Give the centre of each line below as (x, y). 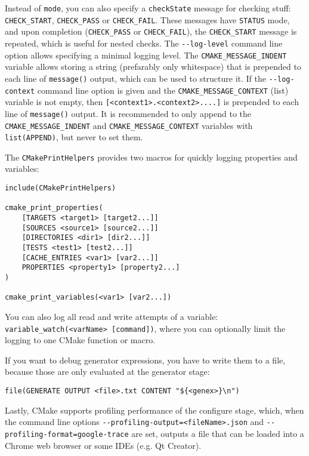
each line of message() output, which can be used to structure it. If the (136, 78)
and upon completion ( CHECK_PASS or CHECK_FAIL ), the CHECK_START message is (151, 31)
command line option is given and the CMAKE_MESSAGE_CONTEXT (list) (163, 90)
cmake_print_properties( (54, 208)
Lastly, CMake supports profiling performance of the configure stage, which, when (154, 410)
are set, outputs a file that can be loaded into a (218, 433)
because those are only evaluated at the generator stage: (107, 372)
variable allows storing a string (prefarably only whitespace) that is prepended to (153, 67)
